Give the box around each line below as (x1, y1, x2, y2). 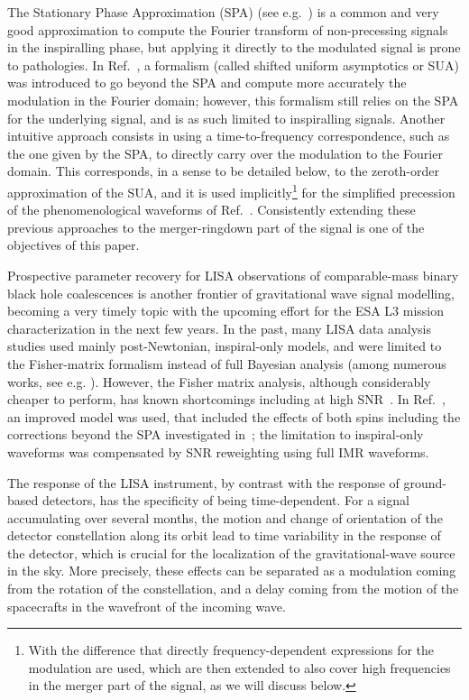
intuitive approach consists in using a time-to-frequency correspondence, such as (7, 126, 450, 145)
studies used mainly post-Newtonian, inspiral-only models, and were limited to (7, 336, 442, 355)
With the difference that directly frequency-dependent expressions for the (28, 640, 435, 659)
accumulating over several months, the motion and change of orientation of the (7, 508, 443, 527)
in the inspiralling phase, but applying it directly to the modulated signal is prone (7, 38, 461, 57)
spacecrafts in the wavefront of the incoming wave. (7, 596, 286, 615)
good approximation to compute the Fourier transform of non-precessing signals (7, 20, 448, 39)
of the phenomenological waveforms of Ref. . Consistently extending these (7, 200, 416, 219)
